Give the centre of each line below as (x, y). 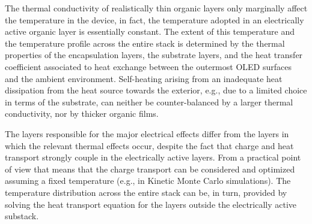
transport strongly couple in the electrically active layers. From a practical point (153, 157)
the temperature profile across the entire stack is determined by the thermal (145, 43)
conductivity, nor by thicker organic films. (82, 113)
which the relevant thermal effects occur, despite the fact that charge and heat (149, 145)
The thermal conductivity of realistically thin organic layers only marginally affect (156, 8)
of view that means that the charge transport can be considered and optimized (150, 169)
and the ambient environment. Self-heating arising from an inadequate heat (144, 78)
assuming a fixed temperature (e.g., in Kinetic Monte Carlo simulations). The (148, 181)
